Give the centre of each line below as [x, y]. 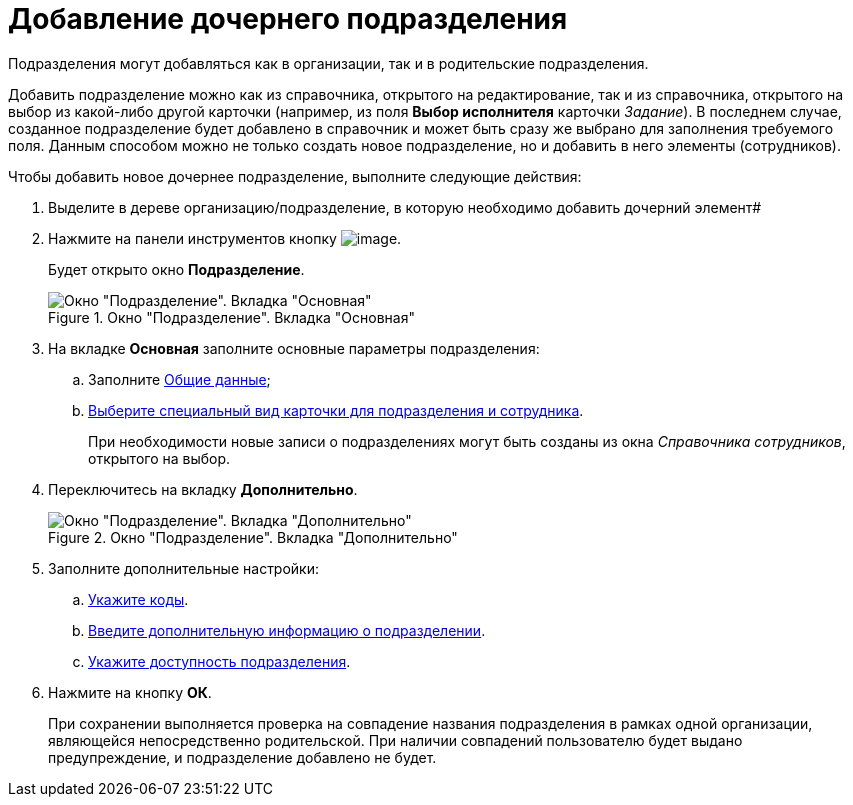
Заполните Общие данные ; [179, 379]
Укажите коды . [138, 599]
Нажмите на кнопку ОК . [130, 692]
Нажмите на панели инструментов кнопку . [225, 238]
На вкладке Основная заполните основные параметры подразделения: [294, 348]
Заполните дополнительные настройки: [184, 568]
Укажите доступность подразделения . [219, 661]
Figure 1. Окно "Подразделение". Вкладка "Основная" [231, 317]
